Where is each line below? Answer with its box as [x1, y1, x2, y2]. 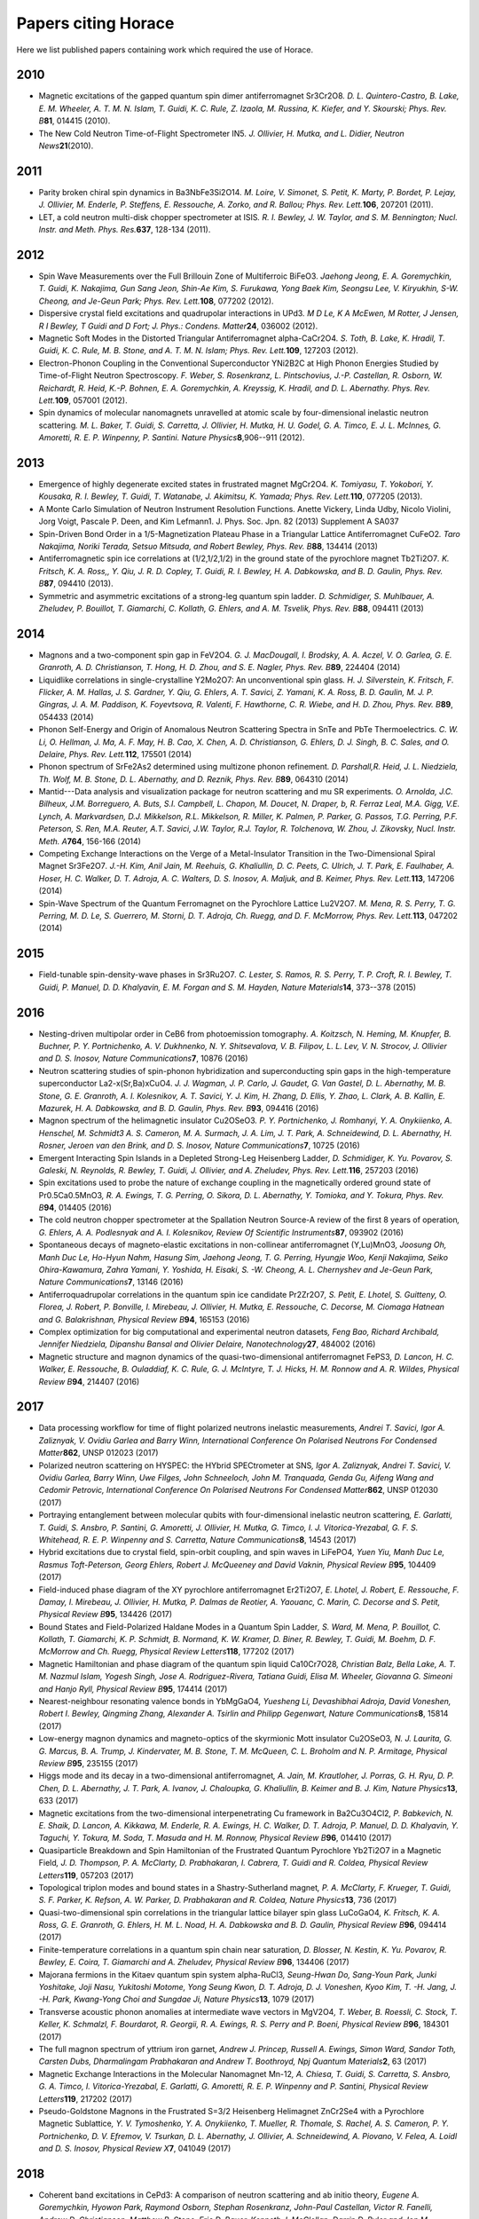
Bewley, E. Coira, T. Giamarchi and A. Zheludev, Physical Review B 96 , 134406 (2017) [38, 1957, 349, 1968]
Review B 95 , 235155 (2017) [38, 1757, 138, 1768]
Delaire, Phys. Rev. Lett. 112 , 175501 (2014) [38, 748, 192, 759]
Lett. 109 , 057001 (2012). [38, 395, 128, 406]
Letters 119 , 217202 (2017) [38, 2093, 133, 2104]
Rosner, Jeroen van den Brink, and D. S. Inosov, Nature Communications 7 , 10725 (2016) [38, 1141, 361, 1151]
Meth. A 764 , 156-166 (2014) [38, 835, 142, 847]
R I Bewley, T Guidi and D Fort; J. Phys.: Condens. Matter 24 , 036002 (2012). [38, 320, 318, 331]
